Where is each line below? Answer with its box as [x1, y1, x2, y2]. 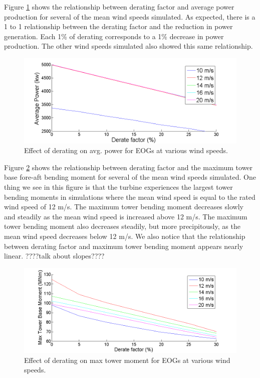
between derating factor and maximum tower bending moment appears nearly [4, 240, 243, 251]
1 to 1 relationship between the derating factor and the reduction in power [4, 21, 233, 32]
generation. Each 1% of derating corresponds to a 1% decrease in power [4, 31, 224, 41]
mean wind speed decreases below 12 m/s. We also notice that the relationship [4, 230, 245, 241]
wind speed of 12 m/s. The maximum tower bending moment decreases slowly [4, 201, 243, 212]
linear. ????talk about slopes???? [4, 250, 105, 261]
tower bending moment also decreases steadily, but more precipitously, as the [4, 221, 240, 231]
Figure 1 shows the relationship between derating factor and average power [4, 2, 234, 12]
